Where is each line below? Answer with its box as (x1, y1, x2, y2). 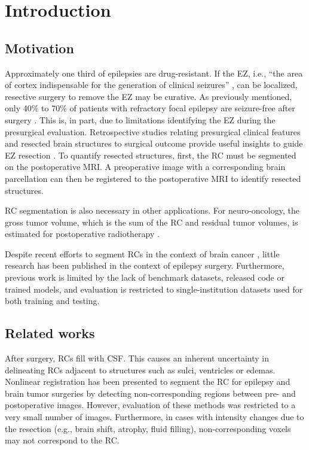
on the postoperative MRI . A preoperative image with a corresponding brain (5, 160, 286, 173)
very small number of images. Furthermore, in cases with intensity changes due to (5, 411, 304, 423)
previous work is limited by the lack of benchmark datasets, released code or (5, 271, 284, 284)
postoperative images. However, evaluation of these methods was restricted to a (5, 399, 296, 411)
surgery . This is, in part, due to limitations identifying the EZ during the (5, 113, 276, 126)
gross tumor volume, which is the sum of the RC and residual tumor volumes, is (5, 215, 298, 228)
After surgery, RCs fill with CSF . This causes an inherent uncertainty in (5, 352, 270, 364)
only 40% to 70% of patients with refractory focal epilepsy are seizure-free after (5, 102, 295, 114)
